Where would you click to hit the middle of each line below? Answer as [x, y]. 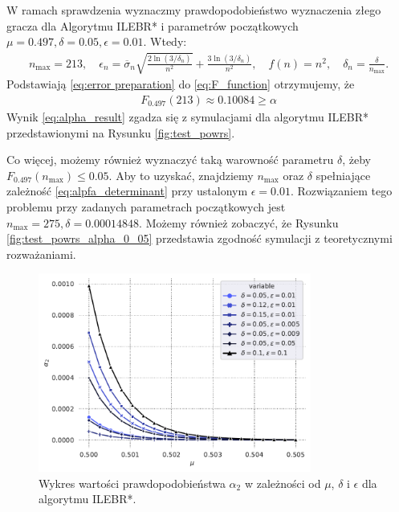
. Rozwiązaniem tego [342, 191]
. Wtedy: [165, 41]
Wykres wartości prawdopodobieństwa [132, 483]
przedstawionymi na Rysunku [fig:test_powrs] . [121, 132]
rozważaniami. [41, 254]
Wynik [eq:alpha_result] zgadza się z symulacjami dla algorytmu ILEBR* [188, 116]
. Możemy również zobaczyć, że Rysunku [239, 222]
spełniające [343, 175]
